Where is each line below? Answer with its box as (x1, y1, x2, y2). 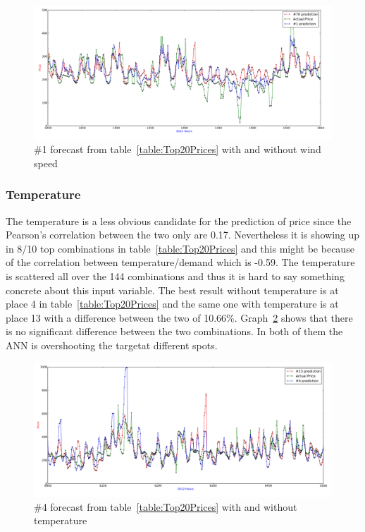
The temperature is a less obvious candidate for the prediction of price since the (6, 213, 352, 228)
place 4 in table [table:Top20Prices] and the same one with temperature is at (6, 296, 339, 311)
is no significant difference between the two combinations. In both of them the (6, 324, 343, 339)
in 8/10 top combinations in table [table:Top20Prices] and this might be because (6, 241, 354, 255)
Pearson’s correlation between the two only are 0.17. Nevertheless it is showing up (6, 227, 360, 242)
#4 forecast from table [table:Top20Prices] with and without (34, 499, 297, 514)
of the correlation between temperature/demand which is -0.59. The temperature (6, 255, 355, 270)
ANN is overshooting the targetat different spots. (6, 337, 218, 352)
